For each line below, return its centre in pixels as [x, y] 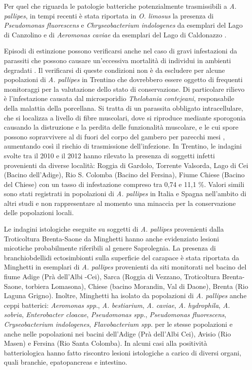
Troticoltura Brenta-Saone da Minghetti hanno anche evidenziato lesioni [112, 238]
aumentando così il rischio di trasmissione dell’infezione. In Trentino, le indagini [123, 146]
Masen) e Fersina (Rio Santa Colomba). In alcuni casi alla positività [106, 343]
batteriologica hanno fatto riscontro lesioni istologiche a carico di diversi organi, [123, 352]
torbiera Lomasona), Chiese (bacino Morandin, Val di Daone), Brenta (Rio [137, 286]
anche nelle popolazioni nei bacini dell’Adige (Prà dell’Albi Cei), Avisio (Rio [117, 333]
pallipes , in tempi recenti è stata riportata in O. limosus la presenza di [109, 15]
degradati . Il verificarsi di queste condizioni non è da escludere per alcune [115, 70]
